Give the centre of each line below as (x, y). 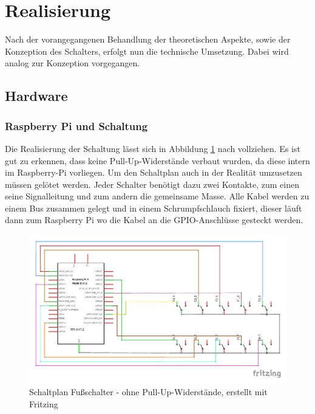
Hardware (36, 96)
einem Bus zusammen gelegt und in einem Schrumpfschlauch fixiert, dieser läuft (154, 208)
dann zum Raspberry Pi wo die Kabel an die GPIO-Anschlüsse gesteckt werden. (154, 220)
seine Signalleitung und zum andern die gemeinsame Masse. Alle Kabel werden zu (157, 196)
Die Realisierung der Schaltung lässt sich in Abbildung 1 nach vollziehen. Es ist (153, 148)
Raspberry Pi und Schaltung (76, 126)
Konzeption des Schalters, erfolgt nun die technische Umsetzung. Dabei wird (147, 51)
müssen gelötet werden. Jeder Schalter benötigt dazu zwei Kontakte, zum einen (152, 184)
